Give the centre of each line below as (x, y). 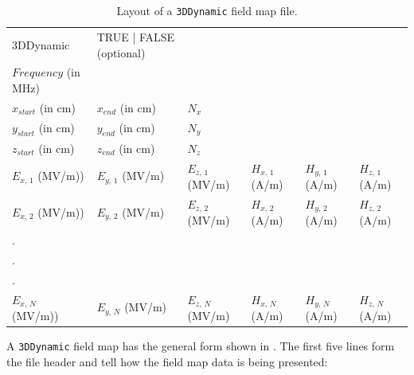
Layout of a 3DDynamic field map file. (207, 10)
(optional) (121, 52)
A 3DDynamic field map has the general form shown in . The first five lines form (201, 346)
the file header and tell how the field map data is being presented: (167, 361)
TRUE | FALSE (136, 36)
